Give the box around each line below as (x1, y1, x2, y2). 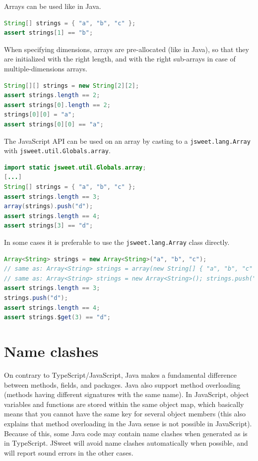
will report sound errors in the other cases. (4, 447, 133, 458)
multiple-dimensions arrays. (4, 63, 87, 73)
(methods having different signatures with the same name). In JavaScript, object (4, 389, 249, 400)
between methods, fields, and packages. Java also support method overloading (4, 379, 241, 390)
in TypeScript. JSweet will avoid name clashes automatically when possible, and (4, 438, 248, 448)
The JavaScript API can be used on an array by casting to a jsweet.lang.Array (4, 135, 251, 146)
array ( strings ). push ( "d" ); (4, 203, 93, 210)
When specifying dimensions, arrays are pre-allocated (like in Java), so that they (4, 44, 249, 54)
